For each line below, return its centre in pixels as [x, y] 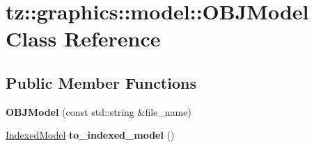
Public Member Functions [101, 82]
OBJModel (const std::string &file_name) [99, 111]
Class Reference [83, 38]
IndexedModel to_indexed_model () [90, 135]
